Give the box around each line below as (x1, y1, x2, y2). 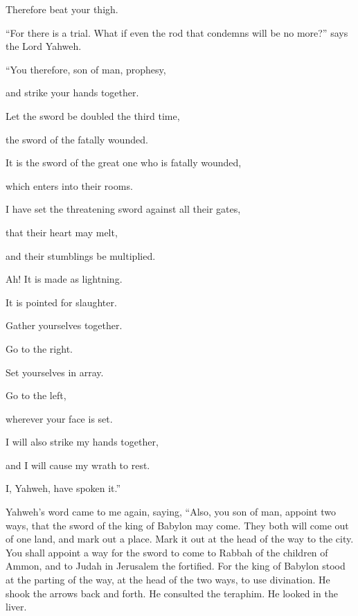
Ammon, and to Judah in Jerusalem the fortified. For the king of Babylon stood (6, 558, 346, 573)
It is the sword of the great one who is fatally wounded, (6, 155, 242, 170)
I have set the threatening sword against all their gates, (6, 202, 241, 216)
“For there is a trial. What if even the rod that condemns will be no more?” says (6, 25, 348, 39)
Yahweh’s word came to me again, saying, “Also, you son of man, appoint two (6, 504, 337, 519)
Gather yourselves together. (6, 318, 123, 333)
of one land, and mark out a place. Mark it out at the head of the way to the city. (6, 531, 354, 546)
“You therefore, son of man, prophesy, (6, 62, 166, 76)
